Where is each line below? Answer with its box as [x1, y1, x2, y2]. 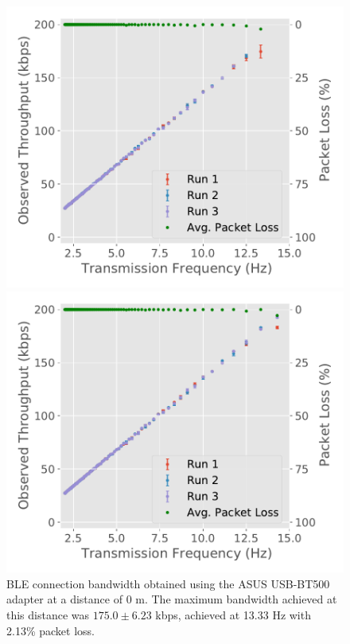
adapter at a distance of [6, 591, 122, 607]
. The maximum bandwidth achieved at [144, 591, 337, 607]
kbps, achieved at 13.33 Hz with [155, 607, 311, 623]
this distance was [6, 607, 90, 623]
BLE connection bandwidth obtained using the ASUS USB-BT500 [6, 575, 330, 591]
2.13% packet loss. [6, 622, 95, 638]
